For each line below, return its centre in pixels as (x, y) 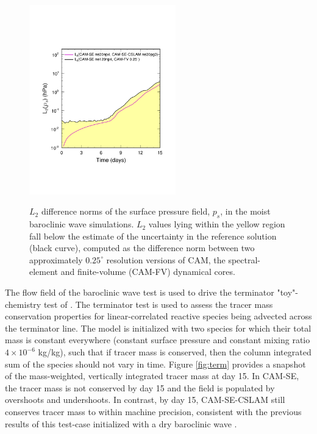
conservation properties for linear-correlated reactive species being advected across (158, 316)
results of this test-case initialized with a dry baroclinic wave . (121, 423)
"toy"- (287, 292)
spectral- (244, 259)
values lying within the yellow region (217, 224)
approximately (56, 259)
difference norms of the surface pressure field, (126, 211)
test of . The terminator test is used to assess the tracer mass (158, 304)
